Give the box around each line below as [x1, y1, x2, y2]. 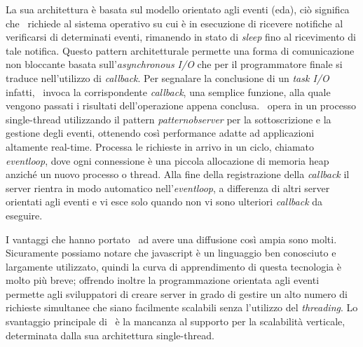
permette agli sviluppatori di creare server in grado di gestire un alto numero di [6, 286, 348, 301]
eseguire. [6, 207, 43, 222]
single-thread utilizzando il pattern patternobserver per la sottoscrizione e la [6, 111, 331, 126]
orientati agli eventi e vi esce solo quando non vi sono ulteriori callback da [6, 194, 323, 209]
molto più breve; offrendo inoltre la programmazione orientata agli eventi [6, 273, 320, 287]
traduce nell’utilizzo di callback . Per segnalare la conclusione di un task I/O [6, 70, 329, 85]
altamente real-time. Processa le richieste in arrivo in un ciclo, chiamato [6, 139, 315, 154]
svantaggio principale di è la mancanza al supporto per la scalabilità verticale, [6, 314, 345, 329]
